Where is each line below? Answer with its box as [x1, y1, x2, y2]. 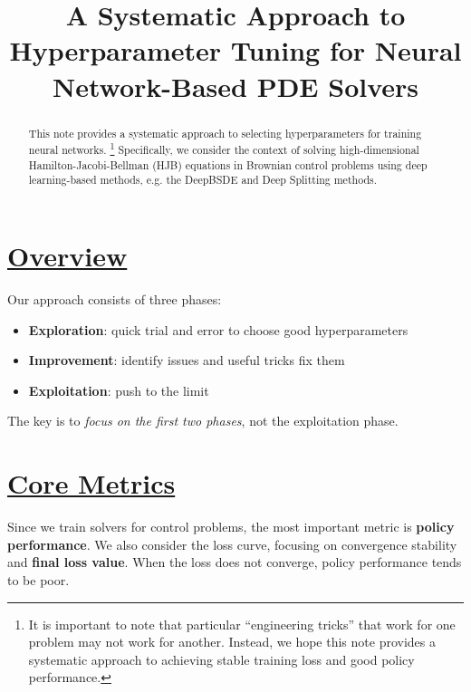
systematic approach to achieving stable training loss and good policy [28, 649, 415, 668]
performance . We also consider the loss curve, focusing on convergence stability [7, 534, 457, 553]
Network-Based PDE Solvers [52, 67, 419, 104]
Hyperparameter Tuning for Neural [9, 32, 462, 69]
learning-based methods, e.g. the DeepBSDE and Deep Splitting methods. [28, 172, 378, 187]
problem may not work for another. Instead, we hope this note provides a [28, 632, 436, 651]
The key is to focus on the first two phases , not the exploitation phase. [7, 411, 399, 430]
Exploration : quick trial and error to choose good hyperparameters [28, 320, 409, 339]
